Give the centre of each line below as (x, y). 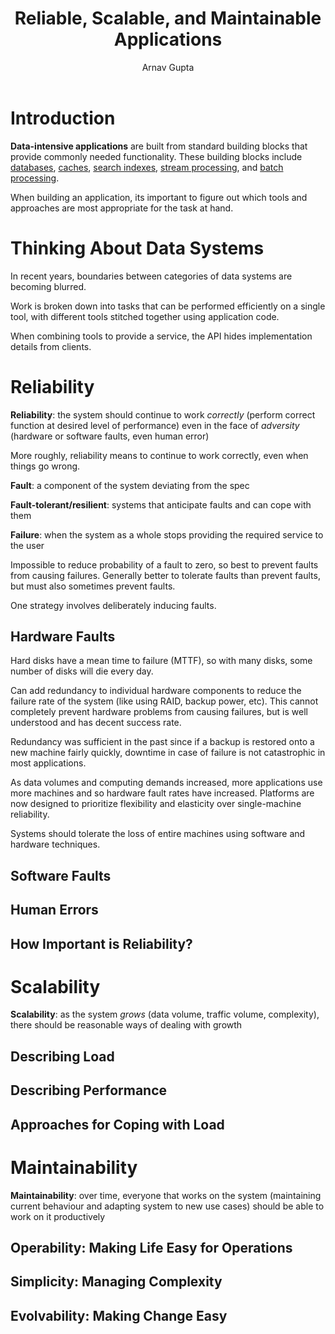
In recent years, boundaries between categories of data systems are (151, 276)
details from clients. (51, 346)
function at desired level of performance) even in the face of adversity (155, 425)
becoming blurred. (48, 286)
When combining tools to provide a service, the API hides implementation (161, 336)
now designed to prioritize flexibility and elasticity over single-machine (156, 804)
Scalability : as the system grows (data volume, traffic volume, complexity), (165, 1014)
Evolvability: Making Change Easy (119, 1315)
